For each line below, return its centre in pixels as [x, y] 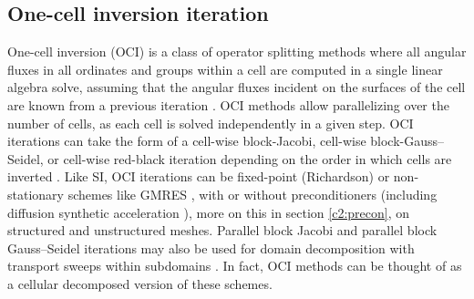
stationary [36, 194]
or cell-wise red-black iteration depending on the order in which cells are [250, 158]
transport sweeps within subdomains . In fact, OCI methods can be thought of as [235, 266]
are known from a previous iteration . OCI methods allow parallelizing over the [228, 104]
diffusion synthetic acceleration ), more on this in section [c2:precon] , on [209, 212]
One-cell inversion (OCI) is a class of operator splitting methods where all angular [237, 52]
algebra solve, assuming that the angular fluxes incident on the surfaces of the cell [237, 87]
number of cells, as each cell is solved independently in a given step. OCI [211, 123]
